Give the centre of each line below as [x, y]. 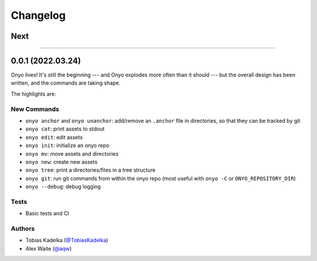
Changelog [38, 15]
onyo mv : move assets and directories [72, 153]
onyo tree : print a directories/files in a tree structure [90, 170]
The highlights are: [33, 93]
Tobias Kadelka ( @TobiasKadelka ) [67, 240]
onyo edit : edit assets [54, 137]
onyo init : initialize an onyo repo [68, 145]
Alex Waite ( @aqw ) [48, 248]
